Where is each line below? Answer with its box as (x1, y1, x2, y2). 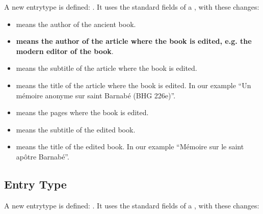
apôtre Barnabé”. (16, 151, 69, 162)
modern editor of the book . (16, 45, 114, 56)
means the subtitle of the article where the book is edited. (16, 63, 197, 73)
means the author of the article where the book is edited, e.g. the (16, 36, 252, 46)
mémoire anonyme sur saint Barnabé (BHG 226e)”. (16, 90, 176, 100)
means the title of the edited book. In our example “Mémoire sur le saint (16, 141, 244, 152)
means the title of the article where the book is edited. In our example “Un (16, 79, 251, 90)
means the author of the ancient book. (16, 18, 136, 29)
